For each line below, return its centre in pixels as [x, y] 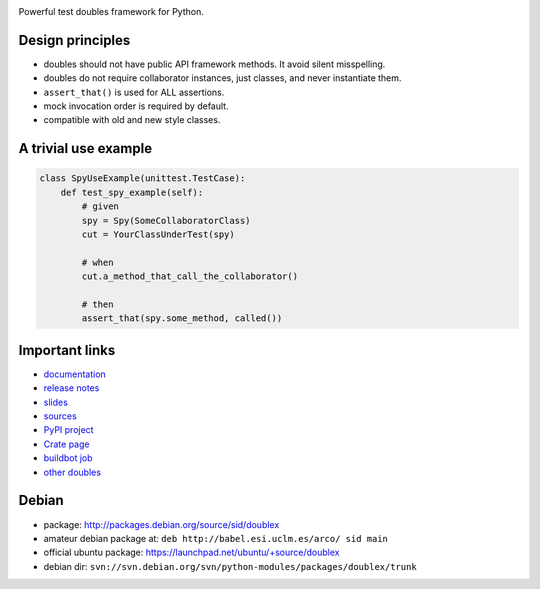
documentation [75, 374]
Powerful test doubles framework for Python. [111, 11]
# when [97, 262]
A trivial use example [85, 148]
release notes [71, 388]
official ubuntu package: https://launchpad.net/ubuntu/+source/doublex [191, 552]
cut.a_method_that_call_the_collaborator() [190, 276]
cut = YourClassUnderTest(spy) [158, 234]
